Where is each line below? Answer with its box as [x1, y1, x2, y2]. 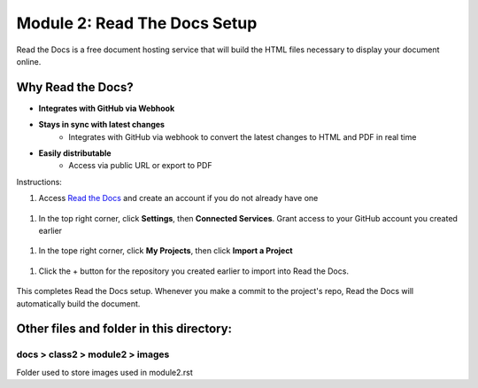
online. [16, 56, 42, 66]
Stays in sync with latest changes [38, 120, 166, 130]
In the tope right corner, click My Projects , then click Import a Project [38, 245, 293, 256]
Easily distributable [38, 148, 112, 159]
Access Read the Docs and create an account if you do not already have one [38, 193, 319, 204]
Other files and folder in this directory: [16, 322, 233, 337]
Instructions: [16, 176, 62, 187]
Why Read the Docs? [16, 80, 134, 95]
